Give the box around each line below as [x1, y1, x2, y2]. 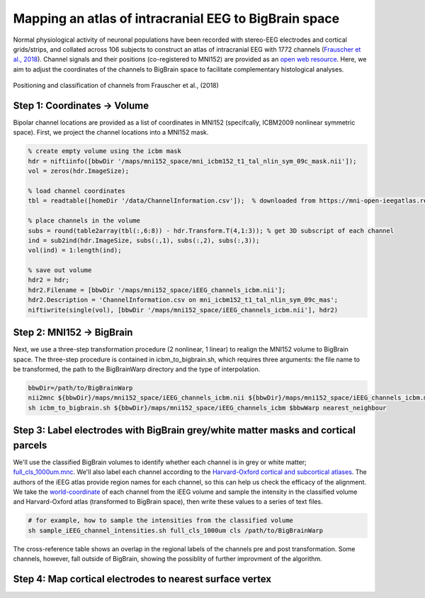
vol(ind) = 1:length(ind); [28, 247, 122, 254]
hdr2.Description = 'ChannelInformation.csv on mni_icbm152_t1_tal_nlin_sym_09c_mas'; [28, 296, 339, 304]
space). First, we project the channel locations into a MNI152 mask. [13, 128, 209, 137]
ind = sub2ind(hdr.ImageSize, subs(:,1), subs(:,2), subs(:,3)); [28, 236, 260, 244]
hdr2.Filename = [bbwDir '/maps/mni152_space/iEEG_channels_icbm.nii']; [28, 286, 286, 294]
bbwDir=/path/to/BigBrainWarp [28, 383, 133, 392]
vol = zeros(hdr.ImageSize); [28, 167, 130, 175]
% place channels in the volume [28, 217, 141, 225]
